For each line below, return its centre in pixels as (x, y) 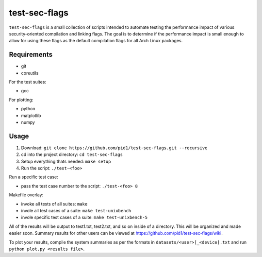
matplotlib (31, 115)
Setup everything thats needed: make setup (66, 161)
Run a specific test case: (33, 177)
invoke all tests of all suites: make (54, 204)
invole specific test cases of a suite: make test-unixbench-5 (84, 217)
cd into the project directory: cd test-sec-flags (72, 154)
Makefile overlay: (26, 195)
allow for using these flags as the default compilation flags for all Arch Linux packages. (96, 41)
